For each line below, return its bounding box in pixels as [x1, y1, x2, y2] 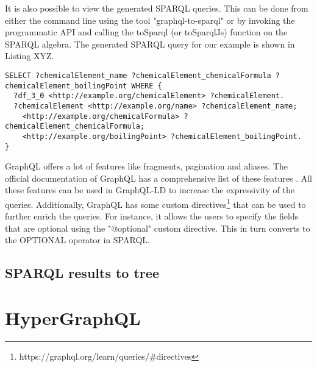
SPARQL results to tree [5, 263, 159, 282]
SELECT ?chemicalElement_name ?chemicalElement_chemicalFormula [5, 71, 271, 80]
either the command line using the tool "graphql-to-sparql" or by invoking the [5, 13, 295, 26]
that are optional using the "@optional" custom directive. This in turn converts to [5, 221, 310, 234]
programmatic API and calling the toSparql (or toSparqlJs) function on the [5, 26, 288, 38]
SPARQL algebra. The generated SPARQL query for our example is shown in [5, 37, 295, 50]
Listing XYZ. [5, 49, 54, 62]
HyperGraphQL [5, 305, 141, 330]
